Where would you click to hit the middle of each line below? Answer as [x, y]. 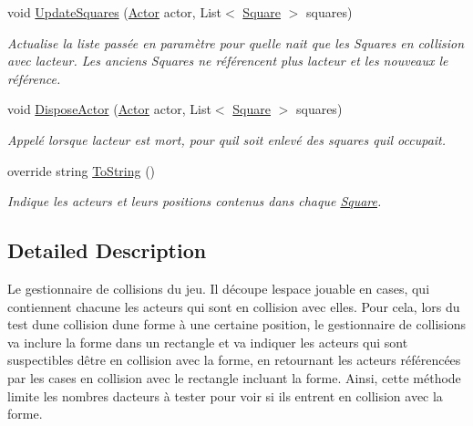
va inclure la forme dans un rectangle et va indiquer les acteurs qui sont [208, 342]
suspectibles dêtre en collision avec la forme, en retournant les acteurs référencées [234, 360]
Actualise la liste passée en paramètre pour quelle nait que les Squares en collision [236, 42]
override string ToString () [82, 170]
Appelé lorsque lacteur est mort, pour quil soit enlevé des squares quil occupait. [227, 139]
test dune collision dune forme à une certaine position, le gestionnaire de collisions [237, 324]
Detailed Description [107, 250]
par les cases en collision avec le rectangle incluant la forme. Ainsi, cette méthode [234, 377]
